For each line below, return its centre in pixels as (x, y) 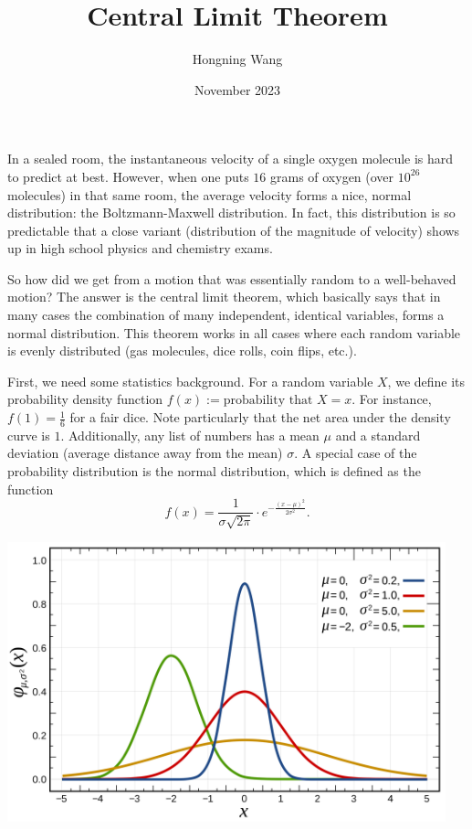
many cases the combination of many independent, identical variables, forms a (226, 315)
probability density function (85, 399)
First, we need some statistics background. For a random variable (190, 381)
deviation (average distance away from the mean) (145, 453)
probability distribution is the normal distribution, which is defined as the (214, 471)
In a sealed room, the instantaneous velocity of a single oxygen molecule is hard (231, 159)
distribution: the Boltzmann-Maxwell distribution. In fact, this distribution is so (231, 213)
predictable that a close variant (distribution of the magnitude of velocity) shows (234, 230)
